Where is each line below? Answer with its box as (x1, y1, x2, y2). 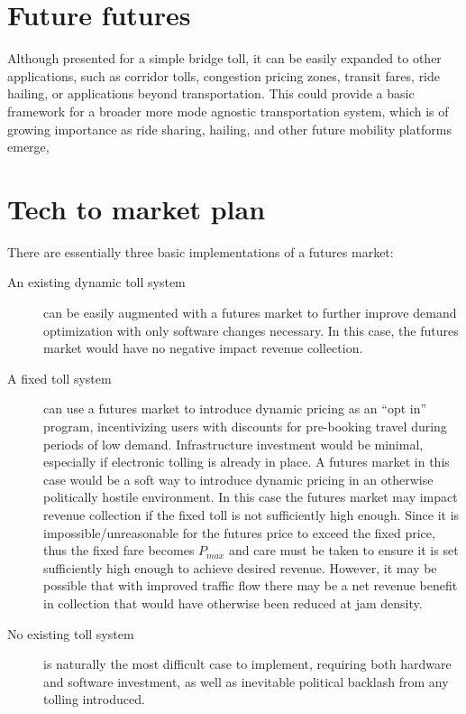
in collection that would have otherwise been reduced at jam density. (43, 593, 423, 612)
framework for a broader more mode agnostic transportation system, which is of (7, 101, 449, 120)
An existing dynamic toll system (7, 273, 186, 292)
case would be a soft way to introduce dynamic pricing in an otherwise (43, 469, 434, 488)
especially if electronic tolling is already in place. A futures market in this (43, 452, 450, 471)
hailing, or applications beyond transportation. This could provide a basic (7, 84, 415, 103)
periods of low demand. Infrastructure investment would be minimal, (43, 434, 424, 453)
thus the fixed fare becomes (43, 541, 195, 560)
